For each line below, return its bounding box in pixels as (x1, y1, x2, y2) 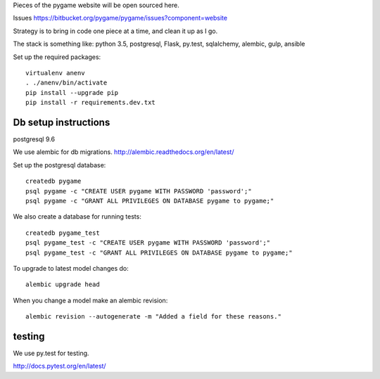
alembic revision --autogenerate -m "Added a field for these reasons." (25, 313, 281, 321)
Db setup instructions (13, 116, 110, 128)
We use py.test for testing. (13, 349, 89, 358)
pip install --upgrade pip (25, 89, 119, 96)
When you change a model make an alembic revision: (13, 296, 168, 304)
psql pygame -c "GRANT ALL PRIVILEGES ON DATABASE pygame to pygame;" (25, 197, 274, 205)
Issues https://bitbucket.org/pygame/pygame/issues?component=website (13, 14, 228, 23)
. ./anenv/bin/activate (25, 79, 108, 87)
